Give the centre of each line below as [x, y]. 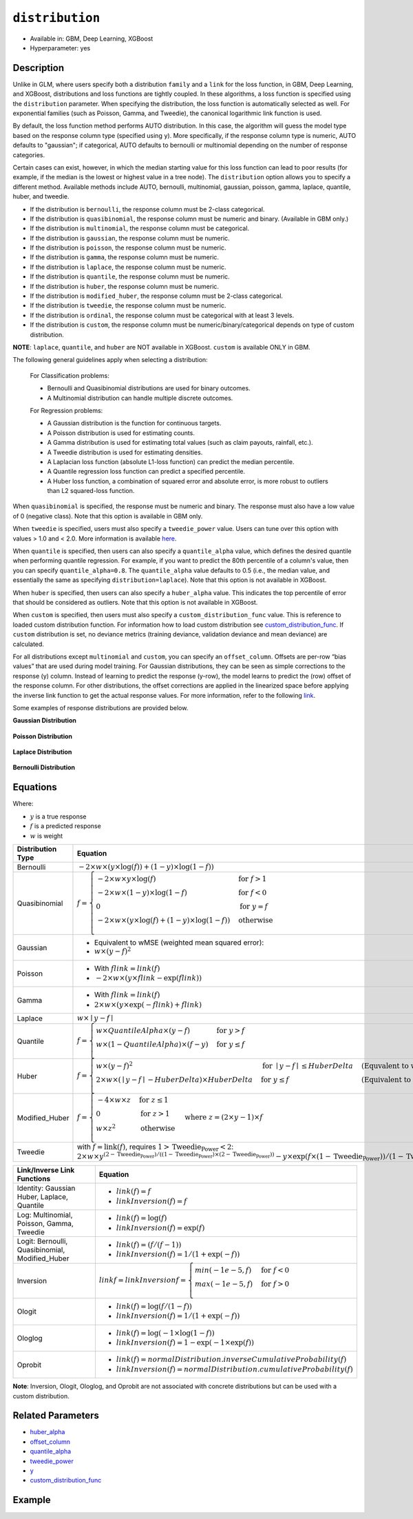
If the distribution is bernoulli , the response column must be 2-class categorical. [147, 209]
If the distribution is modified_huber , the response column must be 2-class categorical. [157, 296]
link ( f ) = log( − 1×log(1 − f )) [165, 1333]
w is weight [46, 836]
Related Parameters [56, 1416]
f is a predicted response [65, 826]
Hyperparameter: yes [60, 48]
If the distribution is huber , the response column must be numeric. [125, 286]
